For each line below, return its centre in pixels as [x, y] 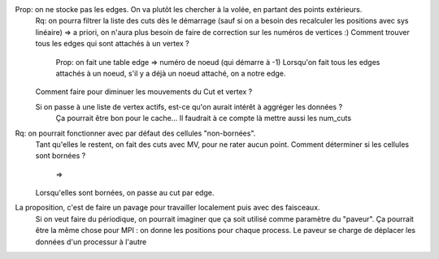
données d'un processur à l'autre [91, 242]
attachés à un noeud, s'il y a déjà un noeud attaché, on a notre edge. [171, 73]
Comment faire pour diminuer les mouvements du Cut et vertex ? [144, 92]
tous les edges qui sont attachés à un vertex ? [113, 44]
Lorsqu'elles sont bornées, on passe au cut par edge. [125, 193]
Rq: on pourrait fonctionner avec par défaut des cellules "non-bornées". [135, 133]
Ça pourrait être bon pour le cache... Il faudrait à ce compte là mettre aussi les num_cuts [204, 119]
